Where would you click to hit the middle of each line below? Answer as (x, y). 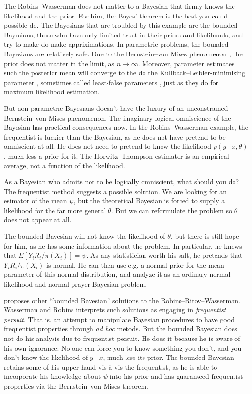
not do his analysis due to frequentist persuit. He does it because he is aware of (122, 338)
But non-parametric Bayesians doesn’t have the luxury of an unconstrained (116, 108)
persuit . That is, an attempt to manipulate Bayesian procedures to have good (119, 319)
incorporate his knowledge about (53, 376)
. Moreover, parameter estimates (186, 63)
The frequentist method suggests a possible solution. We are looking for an (115, 191)
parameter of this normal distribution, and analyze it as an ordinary (106, 274)
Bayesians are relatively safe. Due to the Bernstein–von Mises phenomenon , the (123, 53)
